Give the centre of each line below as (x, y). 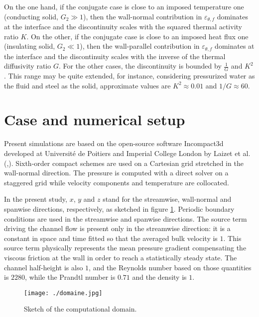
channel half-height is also (44, 267)
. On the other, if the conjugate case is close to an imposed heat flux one (137, 36)
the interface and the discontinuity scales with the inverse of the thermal (115, 56)
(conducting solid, (31, 16)
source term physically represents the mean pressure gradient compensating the (125, 248)
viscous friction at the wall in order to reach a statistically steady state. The (121, 257)
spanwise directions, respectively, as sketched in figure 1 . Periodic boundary (119, 208)
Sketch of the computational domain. (80, 309)
